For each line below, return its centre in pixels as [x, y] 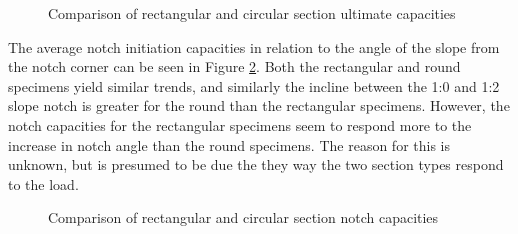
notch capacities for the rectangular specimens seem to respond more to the [240, 124]
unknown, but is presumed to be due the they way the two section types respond [256, 164]
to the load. [43, 183]
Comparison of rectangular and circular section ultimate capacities [252, 13]
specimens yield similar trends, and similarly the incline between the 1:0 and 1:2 [254, 85]
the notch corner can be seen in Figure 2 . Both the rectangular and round [234, 66]
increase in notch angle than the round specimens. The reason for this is [229, 144]
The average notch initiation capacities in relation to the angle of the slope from [254, 46]
